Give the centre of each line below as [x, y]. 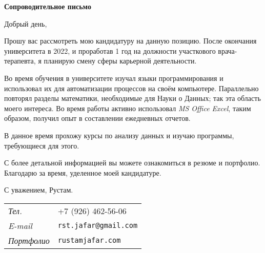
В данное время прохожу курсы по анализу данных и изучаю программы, [119, 135]
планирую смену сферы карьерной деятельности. [120, 61]
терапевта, [20, 61]
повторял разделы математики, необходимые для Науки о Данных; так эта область [132, 98]
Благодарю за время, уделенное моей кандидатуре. [83, 172]
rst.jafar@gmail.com [98, 226]
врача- [228, 50]
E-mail [20, 225]
